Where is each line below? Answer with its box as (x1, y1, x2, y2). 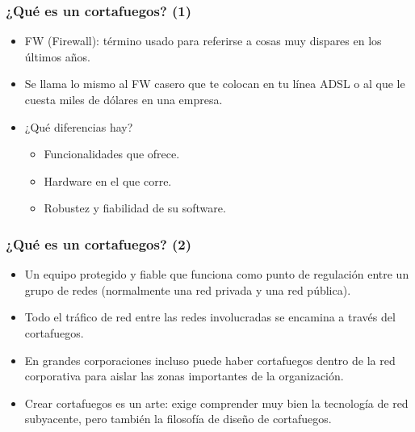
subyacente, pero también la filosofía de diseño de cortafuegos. (24, 410, 332, 427)
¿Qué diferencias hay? (24, 118, 133, 135)
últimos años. (24, 48, 90, 65)
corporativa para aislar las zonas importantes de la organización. (24, 367, 344, 384)
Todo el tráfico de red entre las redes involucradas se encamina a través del (24, 308, 396, 325)
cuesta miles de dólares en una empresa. (24, 91, 223, 107)
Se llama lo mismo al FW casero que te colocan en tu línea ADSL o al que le (24, 75, 405, 92)
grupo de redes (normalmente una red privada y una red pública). (24, 281, 351, 298)
